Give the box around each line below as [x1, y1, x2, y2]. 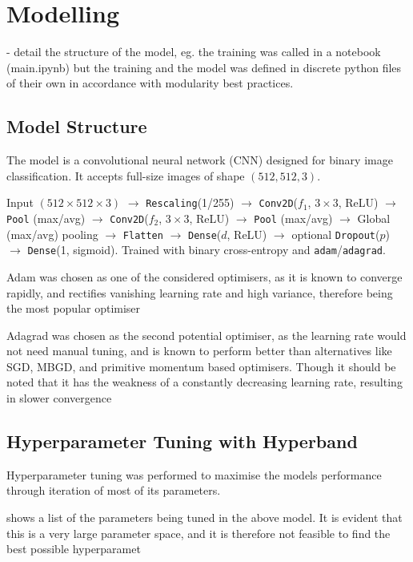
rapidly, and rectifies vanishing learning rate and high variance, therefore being [6, 284, 393, 301]
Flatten [122, 229, 163, 241]
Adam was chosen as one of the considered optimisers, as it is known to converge [6, 268, 403, 285]
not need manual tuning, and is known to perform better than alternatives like [6, 342, 392, 359]
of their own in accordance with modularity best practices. [6, 75, 294, 91]
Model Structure [6, 114, 147, 139]
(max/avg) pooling [6, 225, 98, 242]
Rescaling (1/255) [146, 194, 235, 211]
